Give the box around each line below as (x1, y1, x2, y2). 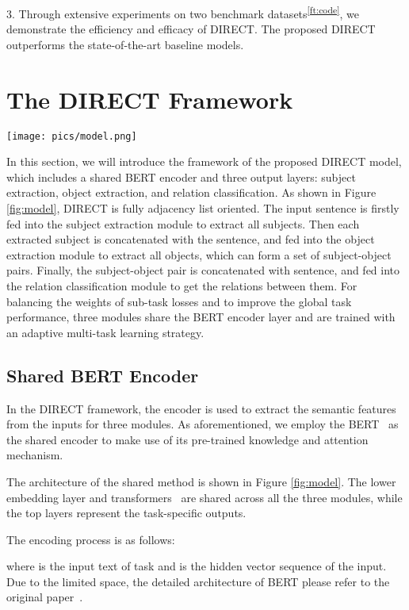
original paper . (6, 589, 83, 605)
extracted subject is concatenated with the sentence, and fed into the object (6, 231, 375, 247)
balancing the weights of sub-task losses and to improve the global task (6, 293, 352, 309)
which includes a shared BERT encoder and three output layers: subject (6, 168, 356, 185)
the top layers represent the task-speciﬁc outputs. (6, 504, 247, 521)
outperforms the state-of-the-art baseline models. (6, 36, 244, 52)
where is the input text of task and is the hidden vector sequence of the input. (6, 558, 387, 574)
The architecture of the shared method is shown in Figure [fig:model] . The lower (6, 473, 396, 489)
